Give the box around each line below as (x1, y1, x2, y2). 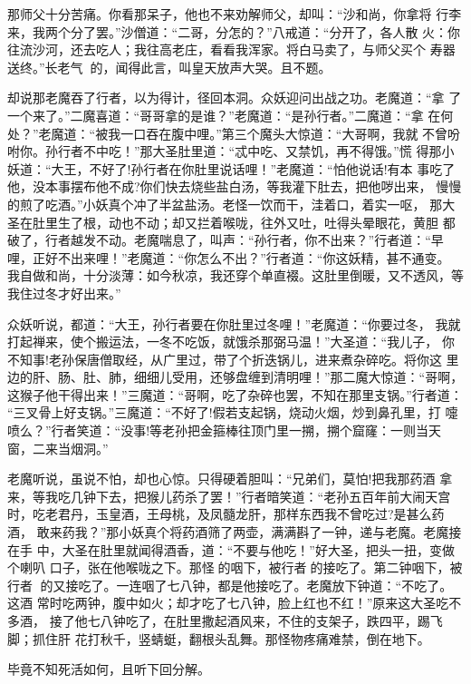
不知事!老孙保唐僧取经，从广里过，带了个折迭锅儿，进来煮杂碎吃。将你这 (7, 349, 442, 368)
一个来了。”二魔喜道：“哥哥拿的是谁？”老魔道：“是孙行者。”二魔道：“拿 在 (7, 105, 441, 124)
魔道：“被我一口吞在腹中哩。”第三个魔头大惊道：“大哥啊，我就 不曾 (51, 123, 448, 142)
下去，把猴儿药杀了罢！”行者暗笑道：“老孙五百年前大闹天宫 (95, 486, 451, 505)
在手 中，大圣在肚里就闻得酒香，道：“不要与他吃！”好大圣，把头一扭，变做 (7, 540, 455, 559)
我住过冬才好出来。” (7, 283, 121, 302)
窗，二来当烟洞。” (7, 438, 109, 457)
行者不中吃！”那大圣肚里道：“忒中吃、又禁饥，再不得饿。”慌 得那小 (57, 142, 455, 161)
